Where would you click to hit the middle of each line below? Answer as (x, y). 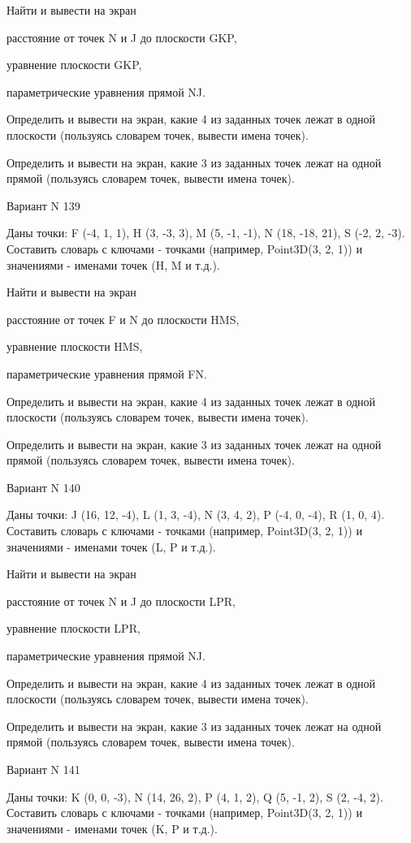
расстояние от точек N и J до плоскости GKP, (122, 37)
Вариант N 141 (43, 769)
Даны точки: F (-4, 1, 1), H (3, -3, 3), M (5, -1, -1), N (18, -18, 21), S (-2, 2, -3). (206, 233)
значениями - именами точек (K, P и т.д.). (112, 828)
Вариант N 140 (43, 487)
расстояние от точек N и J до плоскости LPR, (121, 601)
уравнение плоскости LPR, (74, 628)
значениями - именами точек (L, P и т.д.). (111, 546)
